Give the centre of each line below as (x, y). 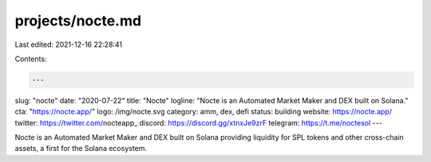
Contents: (31, 59)
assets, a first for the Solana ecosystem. (81, 148)
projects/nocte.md (78, 21)
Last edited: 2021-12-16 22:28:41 (69, 44)
